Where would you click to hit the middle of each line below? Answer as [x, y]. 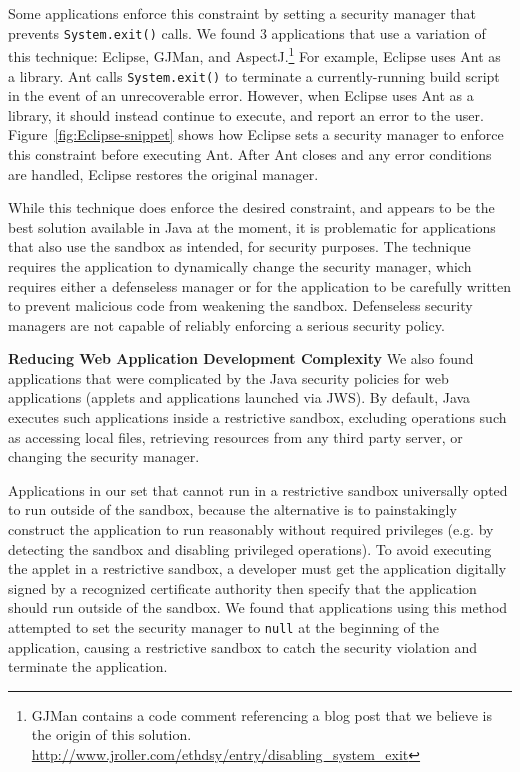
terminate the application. [88, 666]
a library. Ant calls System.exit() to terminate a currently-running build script [254, 75]
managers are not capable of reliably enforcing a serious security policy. [226, 324]
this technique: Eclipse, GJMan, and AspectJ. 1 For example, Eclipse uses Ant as [254, 54]
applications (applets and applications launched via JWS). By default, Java [239, 397]
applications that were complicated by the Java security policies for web [228, 377]
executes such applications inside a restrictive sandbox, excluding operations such [257, 417]
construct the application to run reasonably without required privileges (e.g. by [251, 529]
